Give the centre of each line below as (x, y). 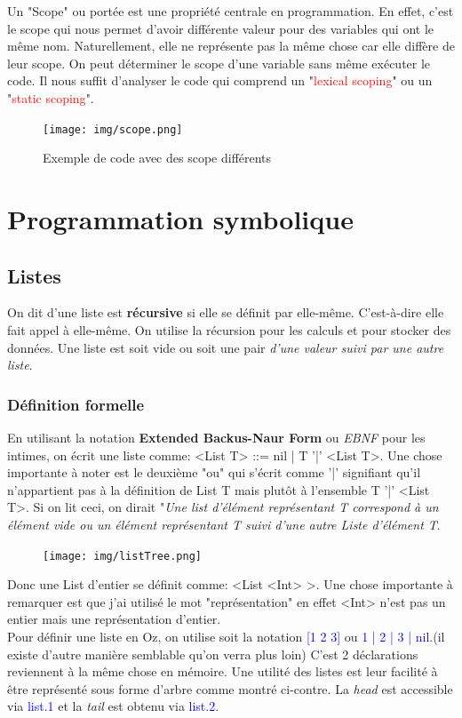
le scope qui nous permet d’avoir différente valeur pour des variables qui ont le (221, 28)
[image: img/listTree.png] (122, 556)
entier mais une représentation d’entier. (114, 619)
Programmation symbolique (180, 219)
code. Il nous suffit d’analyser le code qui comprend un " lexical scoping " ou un (220, 80)
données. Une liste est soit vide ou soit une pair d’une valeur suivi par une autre (226, 347)
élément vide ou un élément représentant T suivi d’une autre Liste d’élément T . (224, 524)
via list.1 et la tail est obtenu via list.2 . (113, 706)
